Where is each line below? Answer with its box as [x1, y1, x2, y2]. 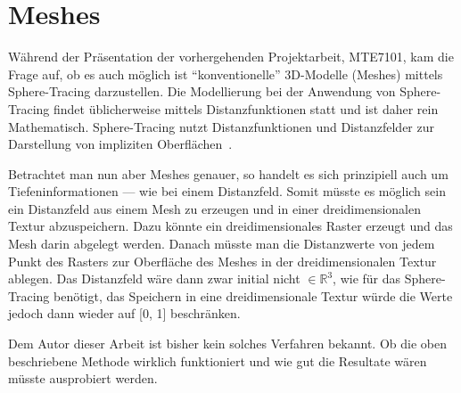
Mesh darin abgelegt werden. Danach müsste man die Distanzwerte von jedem [8, 234, 435, 253]
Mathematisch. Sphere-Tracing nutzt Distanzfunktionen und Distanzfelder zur [8, 117, 435, 135]
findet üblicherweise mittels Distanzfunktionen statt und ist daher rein [53, 99, 439, 118]
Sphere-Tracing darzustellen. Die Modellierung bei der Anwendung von [8, 82, 396, 101]
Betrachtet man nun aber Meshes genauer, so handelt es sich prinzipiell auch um [8, 164, 449, 183]
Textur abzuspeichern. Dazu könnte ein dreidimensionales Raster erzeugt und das [8, 217, 453, 235]
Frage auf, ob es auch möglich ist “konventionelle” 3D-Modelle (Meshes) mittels [8, 64, 443, 83]
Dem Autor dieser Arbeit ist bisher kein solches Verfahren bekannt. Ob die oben [8, 334, 447, 353]
